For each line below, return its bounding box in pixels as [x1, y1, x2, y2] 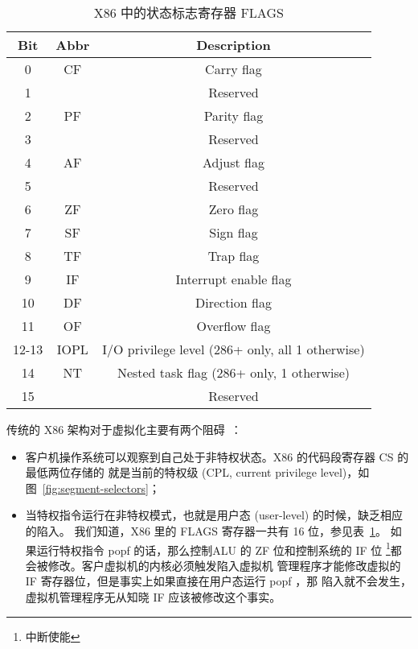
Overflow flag [196, 316, 271, 335]
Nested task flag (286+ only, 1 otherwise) [117, 363, 350, 382]
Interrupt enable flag [175, 270, 292, 288]
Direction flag [195, 293, 272, 312]
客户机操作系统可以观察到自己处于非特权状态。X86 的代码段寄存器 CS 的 [25, 448, 409, 465]
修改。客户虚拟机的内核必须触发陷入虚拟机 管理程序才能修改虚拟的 [47, 556, 401, 573]
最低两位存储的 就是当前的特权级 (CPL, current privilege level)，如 [25, 464, 370, 481]
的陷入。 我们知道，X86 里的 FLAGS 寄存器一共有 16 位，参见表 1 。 [25, 522, 387, 539]
